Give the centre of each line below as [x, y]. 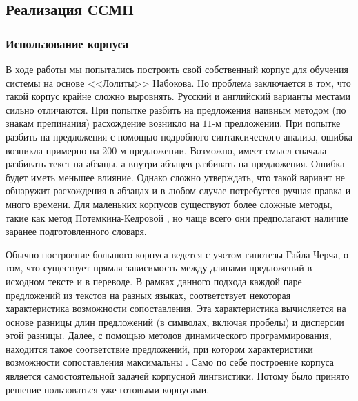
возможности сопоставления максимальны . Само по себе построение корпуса [170, 362]
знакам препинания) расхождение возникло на [102, 123]
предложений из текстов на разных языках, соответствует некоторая [148, 295]
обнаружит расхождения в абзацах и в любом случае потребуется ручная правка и [178, 191]
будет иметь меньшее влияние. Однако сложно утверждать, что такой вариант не [175, 177]
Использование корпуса [67, 43]
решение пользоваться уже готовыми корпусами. [108, 389]
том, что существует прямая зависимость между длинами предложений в [159, 268]
